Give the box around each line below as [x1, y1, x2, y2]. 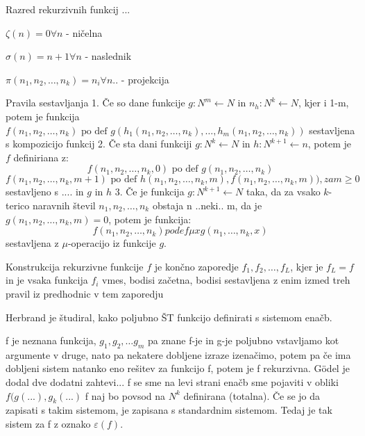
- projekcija [121, 72, 169, 86]
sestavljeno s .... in [6, 184, 84, 199]
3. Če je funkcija [114, 184, 185, 199]
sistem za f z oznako [6, 417, 91, 431]
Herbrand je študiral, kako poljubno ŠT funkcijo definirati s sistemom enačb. [6, 309, 332, 324]
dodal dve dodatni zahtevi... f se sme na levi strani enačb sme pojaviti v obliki [6, 375, 339, 389]
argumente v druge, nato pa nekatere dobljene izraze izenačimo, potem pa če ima [6, 347, 351, 362]
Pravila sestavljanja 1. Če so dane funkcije [6, 95, 185, 110]
